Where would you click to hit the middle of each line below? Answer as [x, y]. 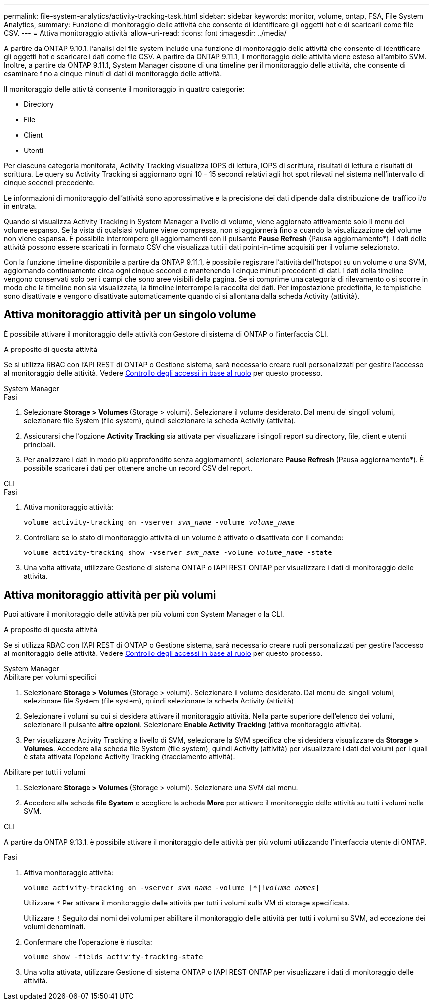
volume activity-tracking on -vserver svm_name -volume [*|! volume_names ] [172, 887]
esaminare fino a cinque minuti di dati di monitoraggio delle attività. [113, 74]
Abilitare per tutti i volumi [44, 772]
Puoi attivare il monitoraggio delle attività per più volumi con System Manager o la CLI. [144, 614]
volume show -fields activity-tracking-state [113, 957]
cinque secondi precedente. [50, 182]
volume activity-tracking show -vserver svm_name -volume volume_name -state [178, 552]
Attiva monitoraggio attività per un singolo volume [130, 315]
